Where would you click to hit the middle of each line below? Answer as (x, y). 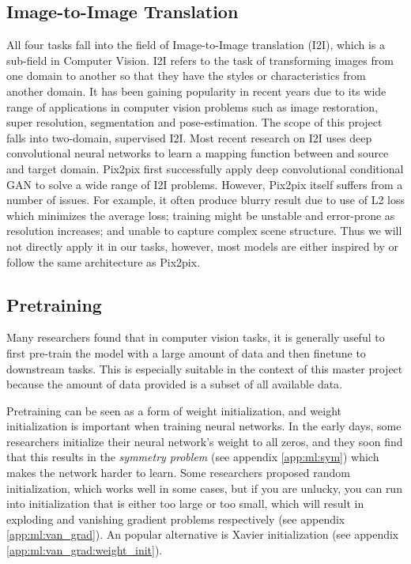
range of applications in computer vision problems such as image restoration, (192, 106)
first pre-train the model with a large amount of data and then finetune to (186, 352)
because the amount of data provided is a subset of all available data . (175, 384)
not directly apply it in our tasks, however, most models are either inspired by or (203, 246)
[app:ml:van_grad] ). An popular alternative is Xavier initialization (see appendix (203, 534)
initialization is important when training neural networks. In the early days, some (204, 426)
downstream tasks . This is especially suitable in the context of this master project (205, 368)
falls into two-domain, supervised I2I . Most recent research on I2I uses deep (189, 137)
